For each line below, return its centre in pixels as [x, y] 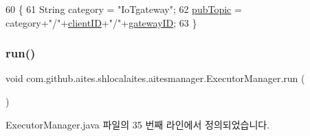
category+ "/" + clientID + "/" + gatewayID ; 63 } [101, 22]
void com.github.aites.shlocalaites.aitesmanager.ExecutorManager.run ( [155, 78]
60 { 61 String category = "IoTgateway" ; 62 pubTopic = [124, 9]
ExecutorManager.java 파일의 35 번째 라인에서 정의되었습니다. [138, 124]
